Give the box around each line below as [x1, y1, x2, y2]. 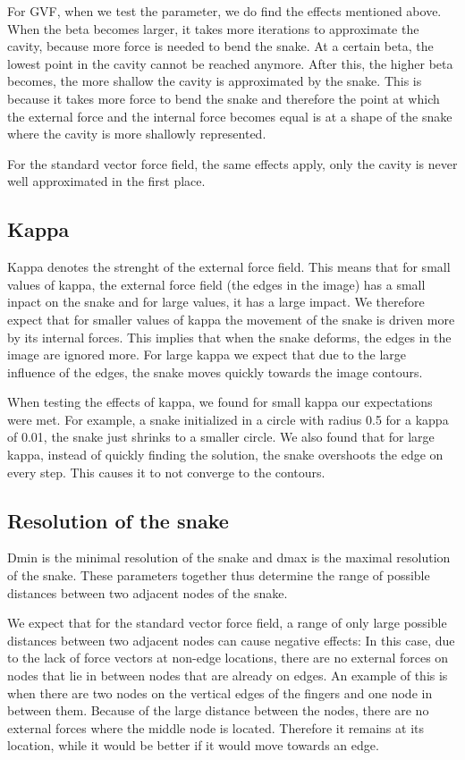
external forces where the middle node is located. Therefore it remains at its [7, 718, 425, 737]
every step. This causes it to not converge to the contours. [7, 462, 325, 481]
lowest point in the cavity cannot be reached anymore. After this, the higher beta [7, 54, 453, 72]
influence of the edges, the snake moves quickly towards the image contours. [7, 362, 423, 381]
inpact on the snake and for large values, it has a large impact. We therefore [7, 292, 425, 311]
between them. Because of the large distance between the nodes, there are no [7, 701, 429, 720]
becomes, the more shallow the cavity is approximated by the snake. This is [7, 72, 422, 90]
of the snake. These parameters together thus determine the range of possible [7, 566, 430, 585]
